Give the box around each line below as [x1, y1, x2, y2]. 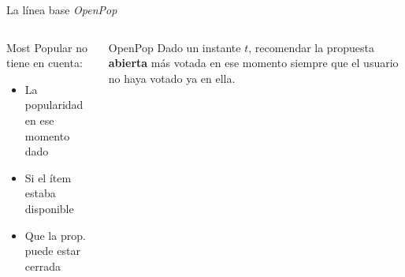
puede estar [24, 242, 80, 259]
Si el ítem [24, 169, 72, 185]
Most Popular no [6, 39, 87, 55]
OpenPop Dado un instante [108, 39, 241, 55]
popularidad [24, 96, 84, 113]
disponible [24, 200, 74, 216]
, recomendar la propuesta [248, 39, 374, 55]
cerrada [24, 257, 61, 274]
